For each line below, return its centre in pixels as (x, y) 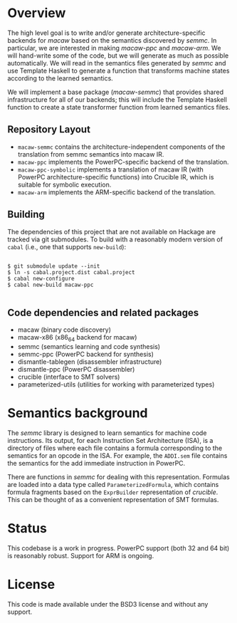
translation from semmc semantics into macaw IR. (91, 154)
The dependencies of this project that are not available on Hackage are (111, 231)
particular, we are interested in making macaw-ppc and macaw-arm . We (114, 48)
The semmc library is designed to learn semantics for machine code (107, 433)
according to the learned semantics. (60, 78)
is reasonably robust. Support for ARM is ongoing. (81, 556)
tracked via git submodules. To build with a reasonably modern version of (115, 239)
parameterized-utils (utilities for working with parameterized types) (116, 384)
